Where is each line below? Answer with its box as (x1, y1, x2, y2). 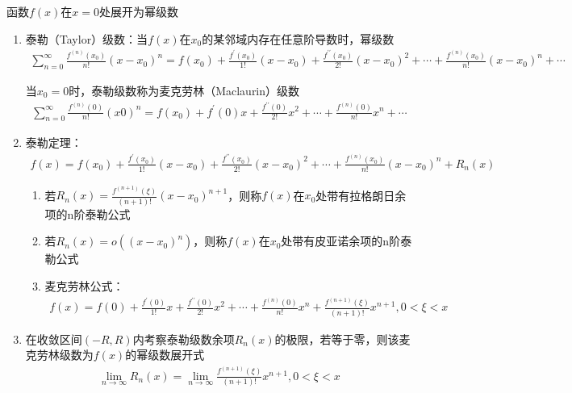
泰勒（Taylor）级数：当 (25, 30, 148, 47)
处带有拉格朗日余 (315, 186, 407, 203)
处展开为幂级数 (99, 3, 179, 19)
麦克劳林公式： (44, 277, 124, 294)
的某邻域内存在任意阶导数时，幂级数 (202, 30, 395, 47)
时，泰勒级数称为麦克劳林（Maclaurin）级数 (69, 82, 300, 98)
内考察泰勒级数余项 (132, 330, 235, 347)
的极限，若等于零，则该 (274, 330, 399, 347)
